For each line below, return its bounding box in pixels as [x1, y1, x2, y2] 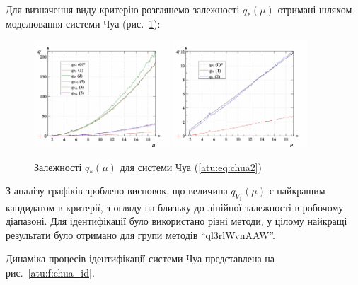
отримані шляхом [277, 2, 352, 16]
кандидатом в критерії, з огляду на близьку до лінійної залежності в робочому [6, 199, 344, 214]
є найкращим [269, 183, 325, 198]
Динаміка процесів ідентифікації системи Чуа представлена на [6, 251, 275, 266]
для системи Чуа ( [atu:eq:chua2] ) [120, 159, 262, 174]
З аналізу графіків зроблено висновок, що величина [6, 183, 228, 198]
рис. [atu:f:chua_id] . [6, 264, 95, 279]
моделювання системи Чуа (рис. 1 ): [6, 16, 161, 30]
